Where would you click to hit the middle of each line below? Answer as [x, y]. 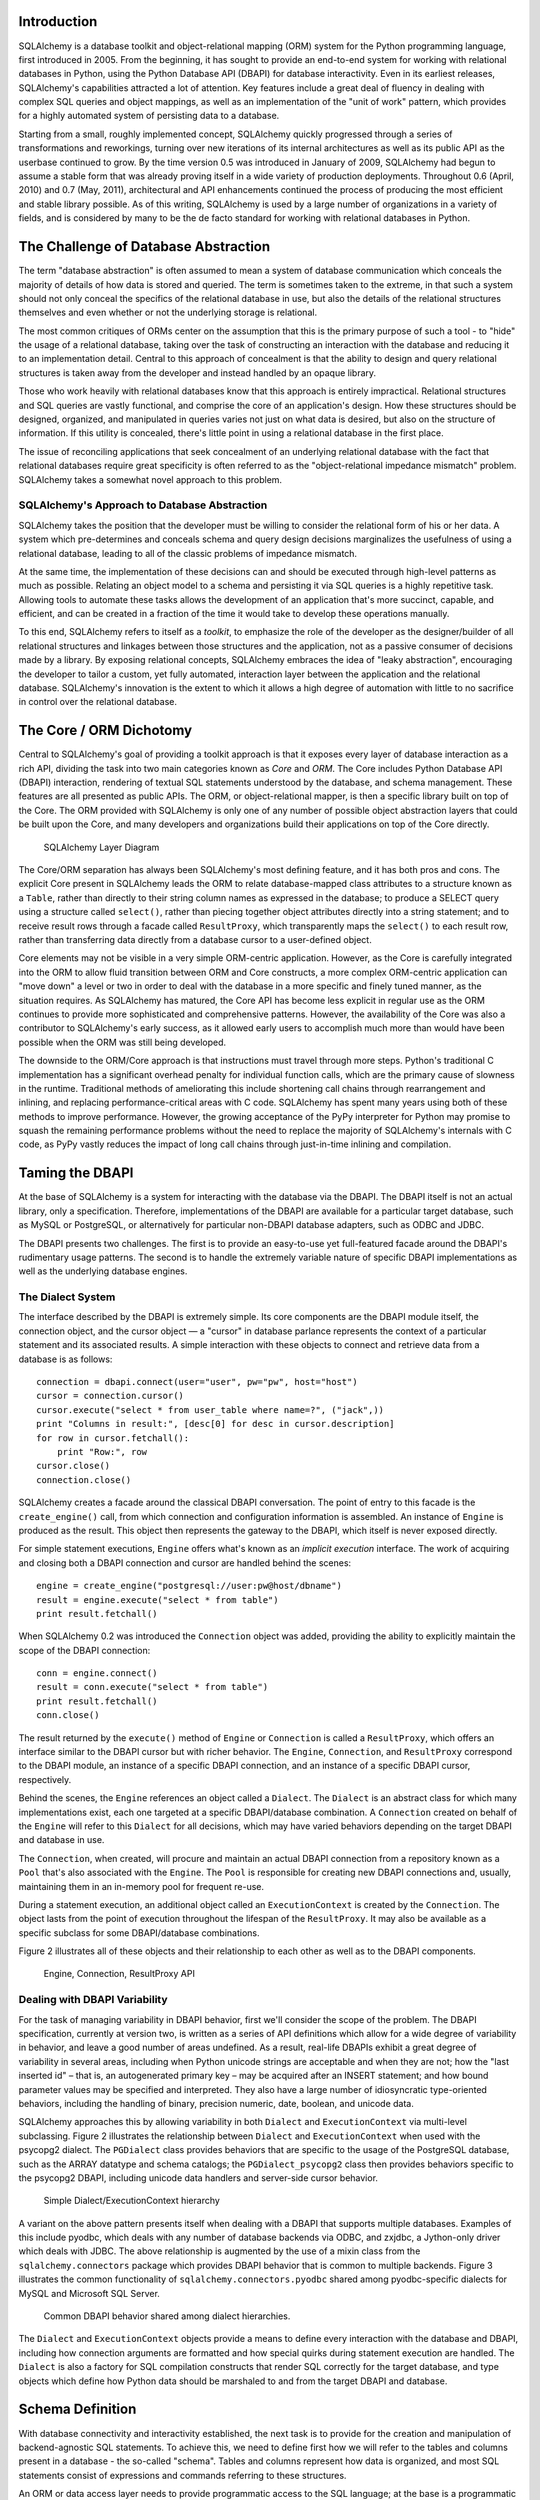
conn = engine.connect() [97, 1673]
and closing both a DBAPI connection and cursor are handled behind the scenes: [185, 1562]
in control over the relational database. [98, 702]
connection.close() [84, 1479]
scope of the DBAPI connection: [84, 1650]
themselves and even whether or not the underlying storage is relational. [168, 312]
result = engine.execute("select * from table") [157, 1599]
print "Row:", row [102, 1451]
